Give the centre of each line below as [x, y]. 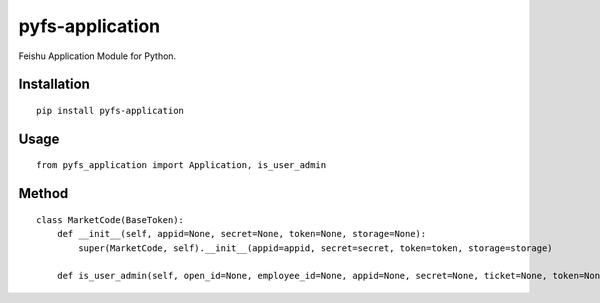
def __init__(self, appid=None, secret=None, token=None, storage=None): [241, 234]
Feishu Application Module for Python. [97, 56]
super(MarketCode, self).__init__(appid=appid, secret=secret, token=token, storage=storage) [316, 248]
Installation [54, 84]
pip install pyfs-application [110, 110]
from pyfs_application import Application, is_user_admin [181, 165]
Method [43, 193]
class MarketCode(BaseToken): [110, 219]
